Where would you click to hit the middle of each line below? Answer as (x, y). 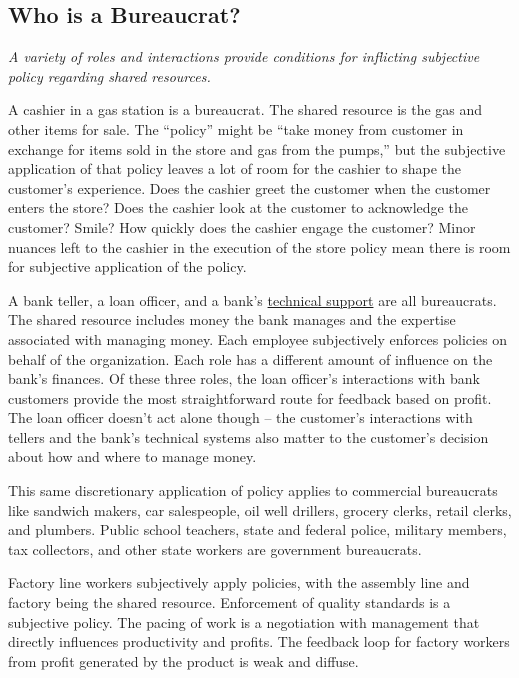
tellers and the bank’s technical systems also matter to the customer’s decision (248, 436)
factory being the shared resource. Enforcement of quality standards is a (229, 602)
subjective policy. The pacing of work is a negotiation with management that (244, 621)
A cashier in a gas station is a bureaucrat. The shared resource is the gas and (245, 109)
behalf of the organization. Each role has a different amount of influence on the (250, 358)
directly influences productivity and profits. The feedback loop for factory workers (259, 641)
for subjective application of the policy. (127, 266)
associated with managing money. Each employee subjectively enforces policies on (258, 338)
